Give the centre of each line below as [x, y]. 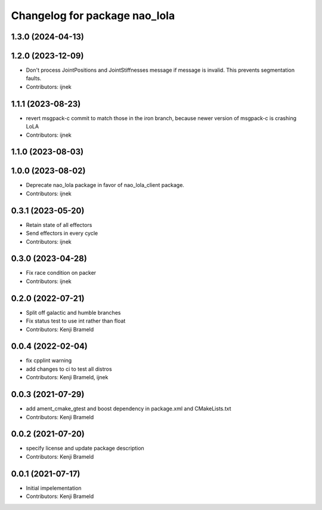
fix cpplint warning [49, 361]
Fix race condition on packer [61, 273]
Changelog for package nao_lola [93, 16]
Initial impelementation [54, 488]
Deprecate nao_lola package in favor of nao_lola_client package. [105, 185]
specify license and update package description [85, 448]
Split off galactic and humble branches [73, 312]
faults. [34, 78]
